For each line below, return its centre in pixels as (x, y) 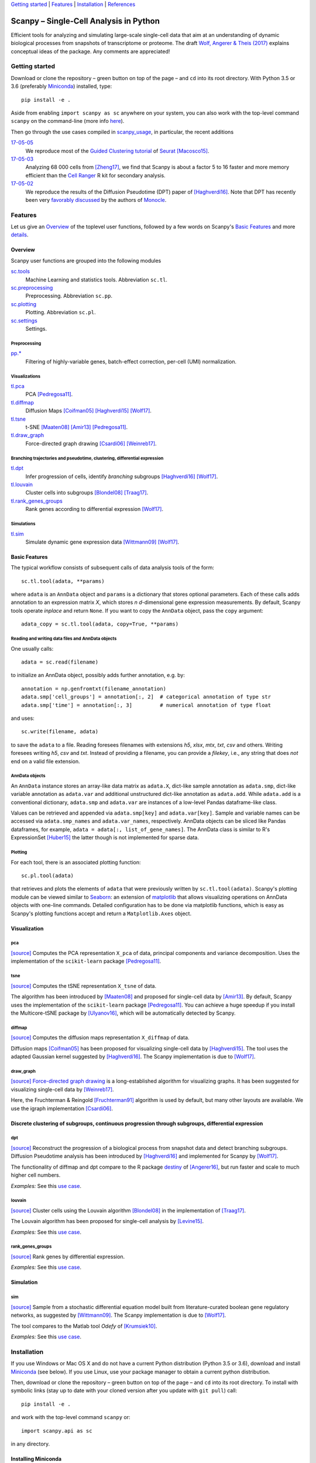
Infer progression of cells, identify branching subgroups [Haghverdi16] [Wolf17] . (122, 476)
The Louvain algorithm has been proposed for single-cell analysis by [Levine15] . (107, 1221)
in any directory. (30, 1444)
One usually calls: (32, 648)
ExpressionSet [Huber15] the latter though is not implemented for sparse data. (105, 837)
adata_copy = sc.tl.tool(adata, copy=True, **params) (100, 624)
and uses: (23, 718)
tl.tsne (18, 419)
